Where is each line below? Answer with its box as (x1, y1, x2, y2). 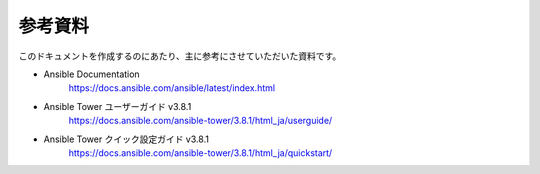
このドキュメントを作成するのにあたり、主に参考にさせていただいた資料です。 (18, 50, 342, 62)
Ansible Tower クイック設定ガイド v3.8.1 (43, 133, 210, 145)
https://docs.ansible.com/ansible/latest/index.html (68, 82, 275, 94)
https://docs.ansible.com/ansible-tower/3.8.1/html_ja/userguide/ (68, 115, 333, 127)
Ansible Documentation (43, 68, 140, 80)
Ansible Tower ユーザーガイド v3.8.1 (43, 100, 192, 112)
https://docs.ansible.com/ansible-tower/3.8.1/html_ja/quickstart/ (68, 146, 333, 159)
